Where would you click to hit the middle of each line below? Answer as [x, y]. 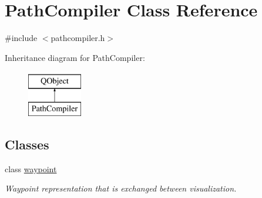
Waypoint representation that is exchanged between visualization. [121, 188]
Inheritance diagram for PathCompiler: [75, 57]
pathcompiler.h [78, 38]
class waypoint [31, 168]
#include [21, 38]
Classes [27, 144]
